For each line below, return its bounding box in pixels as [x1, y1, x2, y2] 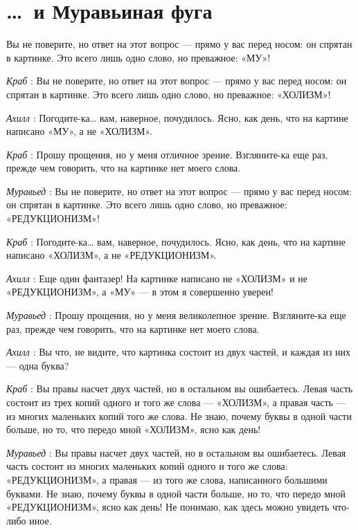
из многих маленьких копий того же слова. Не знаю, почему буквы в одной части [6, 408, 352, 423]
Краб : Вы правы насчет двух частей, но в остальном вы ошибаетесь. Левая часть [6, 381, 353, 396]
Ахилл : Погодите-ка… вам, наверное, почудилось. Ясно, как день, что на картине [6, 110, 348, 125]
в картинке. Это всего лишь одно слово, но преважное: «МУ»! [6, 50, 271, 64]
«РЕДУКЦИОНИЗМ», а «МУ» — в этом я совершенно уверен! [6, 284, 274, 299]
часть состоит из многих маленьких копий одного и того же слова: [6, 459, 288, 473]
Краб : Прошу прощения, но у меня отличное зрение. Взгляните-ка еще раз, [6, 147, 328, 161]
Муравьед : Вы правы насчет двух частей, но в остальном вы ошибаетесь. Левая [6, 445, 346, 459]
